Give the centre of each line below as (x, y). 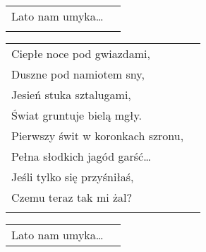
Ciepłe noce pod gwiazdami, (81, 53)
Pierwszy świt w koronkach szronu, (98, 136)
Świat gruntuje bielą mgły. (77, 115)
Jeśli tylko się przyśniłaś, (73, 177)
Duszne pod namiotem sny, (78, 74)
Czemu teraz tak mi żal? (72, 197)
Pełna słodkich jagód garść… (81, 156)
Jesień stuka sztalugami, (71, 94)
